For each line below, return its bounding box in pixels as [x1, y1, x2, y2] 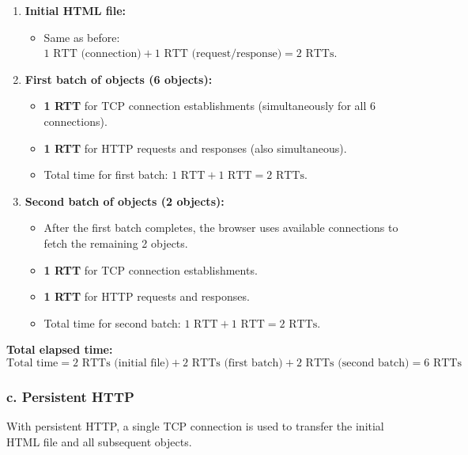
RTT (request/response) [164, 48, 282, 60]
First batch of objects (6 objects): [25, 70, 213, 87]
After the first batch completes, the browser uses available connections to [43, 219, 398, 236]
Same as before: [43, 28, 120, 45]
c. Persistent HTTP [6, 386, 134, 406]
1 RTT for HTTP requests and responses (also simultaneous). [43, 139, 347, 156]
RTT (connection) [53, 48, 142, 60]
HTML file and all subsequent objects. [6, 433, 192, 449]
